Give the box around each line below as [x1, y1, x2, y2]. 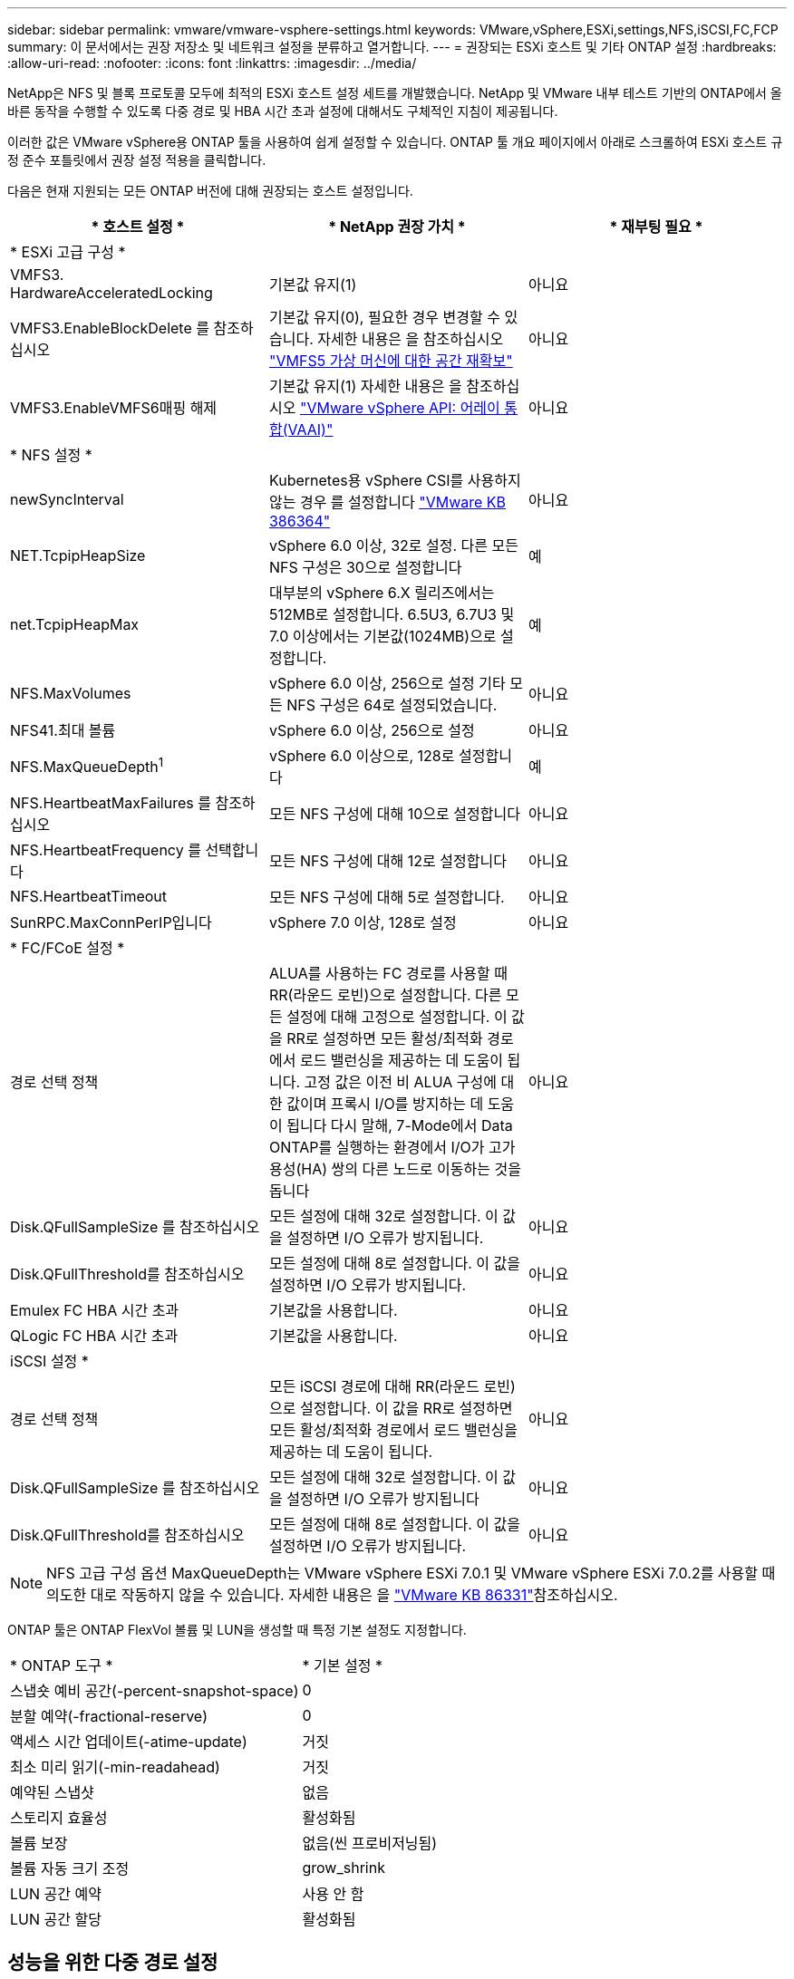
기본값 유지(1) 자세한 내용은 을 [268, 377, 462, 395]
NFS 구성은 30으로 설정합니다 [268, 558, 462, 576]
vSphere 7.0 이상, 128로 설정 [268, 913, 457, 932]
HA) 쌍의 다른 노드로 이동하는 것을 [301, 1160, 521, 1178]
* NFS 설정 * [10, 446, 92, 464]
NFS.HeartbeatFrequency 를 [10, 841, 201, 859]
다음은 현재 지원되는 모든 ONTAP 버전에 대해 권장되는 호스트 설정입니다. [7, 183, 413, 198]
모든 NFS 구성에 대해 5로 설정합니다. [268, 888, 505, 906]
